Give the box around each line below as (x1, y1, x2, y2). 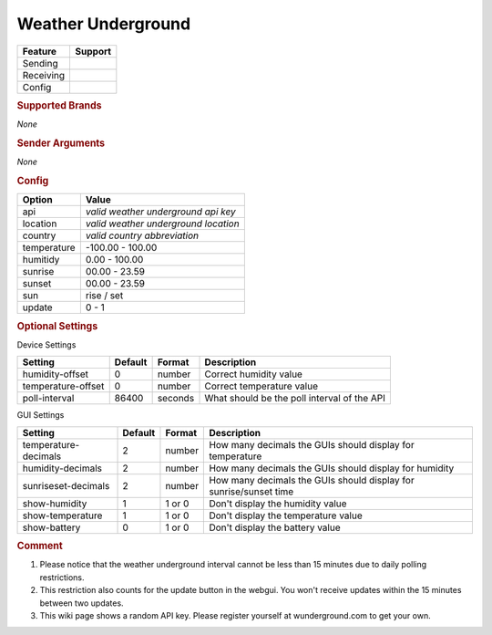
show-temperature (22, 509, 103, 522)
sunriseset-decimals (22, 479, 110, 492)
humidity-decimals (22, 462, 102, 474)
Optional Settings (16, 319, 98, 332)
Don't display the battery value (209, 521, 341, 534)
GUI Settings (16, 410, 65, 421)
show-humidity (22, 497, 87, 510)
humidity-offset (22, 368, 88, 380)
